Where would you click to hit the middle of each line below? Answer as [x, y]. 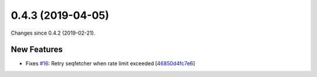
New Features [37, 50]
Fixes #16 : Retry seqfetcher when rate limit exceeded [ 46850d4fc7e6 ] [110, 63]
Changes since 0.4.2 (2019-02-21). [53, 33]
